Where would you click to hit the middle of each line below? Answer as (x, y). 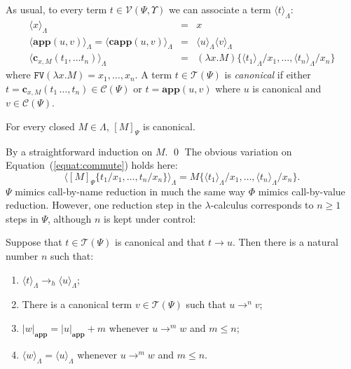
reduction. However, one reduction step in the (104, 205)
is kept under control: (150, 218)
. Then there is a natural (285, 242)
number (22, 256)
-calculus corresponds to (262, 205)
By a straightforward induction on (79, 151)
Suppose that (34, 242)
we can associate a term (220, 9)
